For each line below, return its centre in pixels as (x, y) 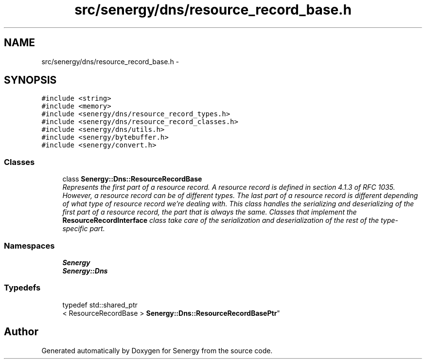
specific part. (84, 229)
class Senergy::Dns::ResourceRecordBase (132, 179)
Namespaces (29, 245)
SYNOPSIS (30, 80)
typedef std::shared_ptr (100, 305)
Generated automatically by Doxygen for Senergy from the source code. (157, 350)
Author (21, 332)
